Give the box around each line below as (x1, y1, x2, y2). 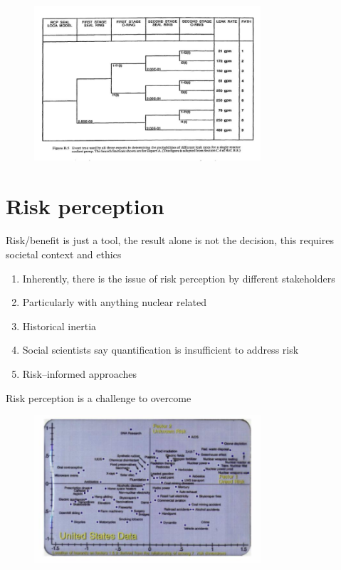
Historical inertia (22, 318, 97, 333)
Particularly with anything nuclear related (22, 295, 207, 310)
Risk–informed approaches (22, 366, 137, 381)
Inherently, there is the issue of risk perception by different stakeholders (22, 270, 335, 285)
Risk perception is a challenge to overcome (6, 390, 192, 405)
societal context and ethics (6, 246, 122, 261)
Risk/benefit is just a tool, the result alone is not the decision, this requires (6, 233, 334, 248)
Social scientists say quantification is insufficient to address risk (22, 342, 299, 357)
